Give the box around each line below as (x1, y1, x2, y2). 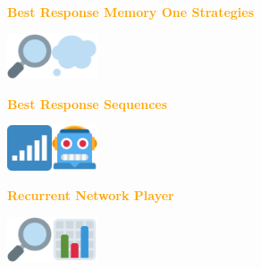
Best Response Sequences (7, 94, 168, 113)
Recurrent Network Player (7, 186, 174, 205)
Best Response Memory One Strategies (7, 3, 255, 21)
